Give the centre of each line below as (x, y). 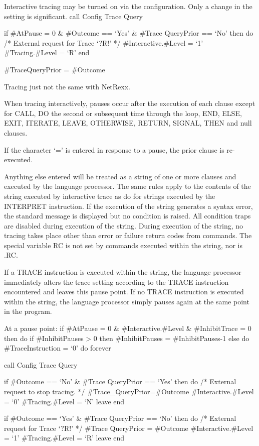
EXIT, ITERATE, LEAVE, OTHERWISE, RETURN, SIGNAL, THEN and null (128, 123)
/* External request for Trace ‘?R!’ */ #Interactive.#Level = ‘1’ (104, 42)
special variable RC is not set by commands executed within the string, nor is (123, 245)
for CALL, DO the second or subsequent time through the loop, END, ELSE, (123, 113)
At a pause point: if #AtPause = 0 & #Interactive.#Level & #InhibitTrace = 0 (128, 328)
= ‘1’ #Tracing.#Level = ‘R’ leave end (64, 438)
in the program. (28, 311)
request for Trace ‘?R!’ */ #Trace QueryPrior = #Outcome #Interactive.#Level (129, 428)
